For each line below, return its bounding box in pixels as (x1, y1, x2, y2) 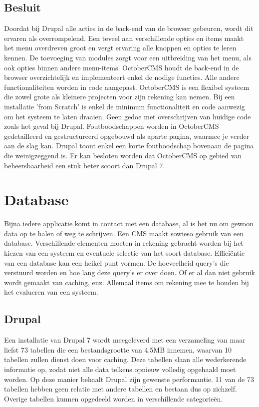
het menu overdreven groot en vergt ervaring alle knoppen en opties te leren (4, 42, 237, 53)
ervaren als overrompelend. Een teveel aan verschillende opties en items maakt (4, 32, 244, 43)
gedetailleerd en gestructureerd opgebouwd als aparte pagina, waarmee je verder (4, 130, 250, 141)
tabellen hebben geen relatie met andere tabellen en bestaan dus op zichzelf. (4, 384, 237, 394)
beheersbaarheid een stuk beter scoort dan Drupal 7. (4, 160, 165, 170)
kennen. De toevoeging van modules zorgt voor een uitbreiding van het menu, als (4, 52, 252, 62)
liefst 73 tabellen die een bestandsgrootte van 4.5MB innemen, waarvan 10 (4, 344, 232, 355)
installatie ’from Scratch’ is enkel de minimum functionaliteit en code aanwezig (4, 101, 245, 111)
